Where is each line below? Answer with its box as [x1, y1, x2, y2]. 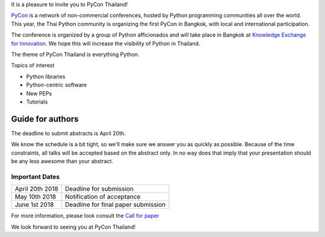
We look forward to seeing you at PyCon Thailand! [11, 223, 135, 230]
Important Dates [11, 172, 60, 180]
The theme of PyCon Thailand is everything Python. [11, 51, 140, 58]
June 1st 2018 [14, 200, 54, 209]
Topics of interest [11, 62, 55, 69]
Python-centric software [26, 81, 87, 88]
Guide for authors [11, 114, 79, 124]
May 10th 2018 [14, 192, 57, 201]
